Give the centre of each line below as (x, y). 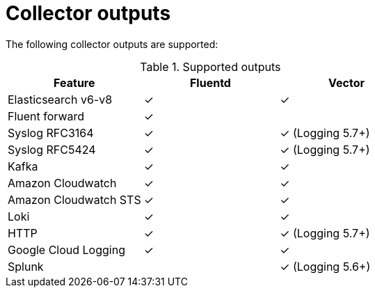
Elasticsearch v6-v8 (60, 99)
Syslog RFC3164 (51, 133)
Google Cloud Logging (66, 250)
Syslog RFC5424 (52, 149)
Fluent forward (46, 116)
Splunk (26, 266)
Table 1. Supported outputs (210, 66)
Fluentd (210, 82)
